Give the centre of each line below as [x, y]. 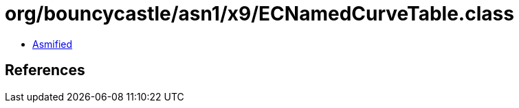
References [45, 70]
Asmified [53, 44]
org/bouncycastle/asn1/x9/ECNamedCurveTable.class [259, 14]
